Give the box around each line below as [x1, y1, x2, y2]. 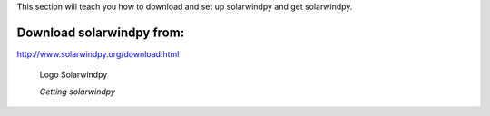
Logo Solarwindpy [39, 69, 108, 81]
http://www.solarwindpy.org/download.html [16, 48, 180, 59]
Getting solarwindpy [39, 86, 115, 97]
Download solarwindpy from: [16, 24, 185, 40]
